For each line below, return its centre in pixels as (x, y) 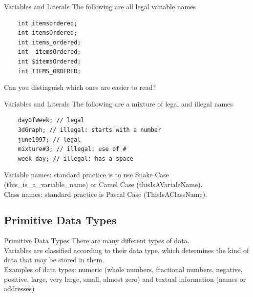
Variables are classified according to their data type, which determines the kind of (126, 250)
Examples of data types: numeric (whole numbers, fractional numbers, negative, (123, 269)
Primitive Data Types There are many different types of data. (97, 241)
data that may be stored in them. (54, 260)
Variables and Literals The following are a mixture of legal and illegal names (118, 103)
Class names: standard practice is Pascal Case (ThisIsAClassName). (105, 194)
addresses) (19, 288)
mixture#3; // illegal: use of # (72, 149)
